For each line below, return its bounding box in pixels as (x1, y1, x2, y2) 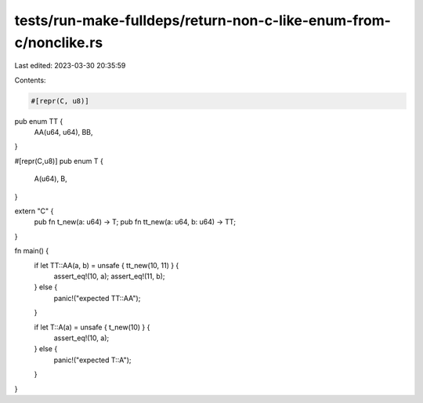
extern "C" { (14, 206, 54, 216)
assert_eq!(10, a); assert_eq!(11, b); (53, 271, 165, 281)
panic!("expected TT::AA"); (53, 293, 141, 303)
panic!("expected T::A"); (53, 355, 132, 365)
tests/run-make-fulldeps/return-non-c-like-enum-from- (14, 12, 392, 29)
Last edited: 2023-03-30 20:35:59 (14, 61, 126, 71)
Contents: (14, 75, 46, 85)
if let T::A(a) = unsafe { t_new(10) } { (34, 322, 150, 332)
